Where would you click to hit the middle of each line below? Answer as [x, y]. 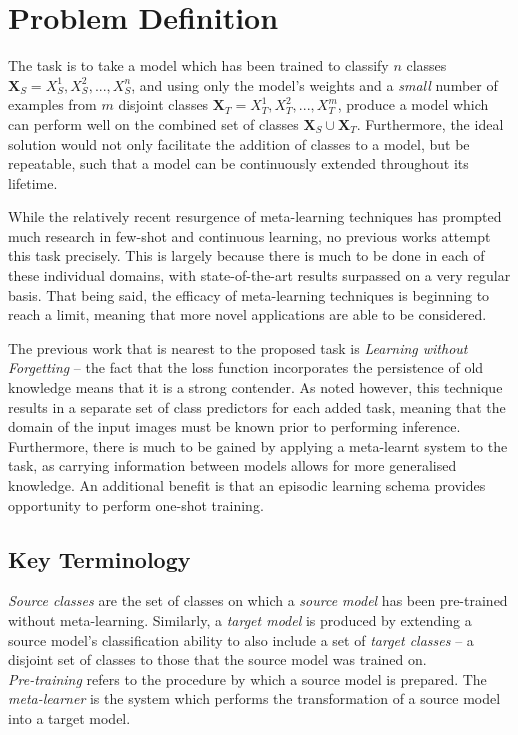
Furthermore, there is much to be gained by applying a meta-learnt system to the [258, 445]
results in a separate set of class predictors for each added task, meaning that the [257, 406]
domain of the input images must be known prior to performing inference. [234, 426]
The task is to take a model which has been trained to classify [198, 65]
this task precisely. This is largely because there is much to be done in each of [246, 255]
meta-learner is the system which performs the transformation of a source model [254, 698]
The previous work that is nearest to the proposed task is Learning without [238, 347]
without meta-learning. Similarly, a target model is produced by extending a [240, 619]
